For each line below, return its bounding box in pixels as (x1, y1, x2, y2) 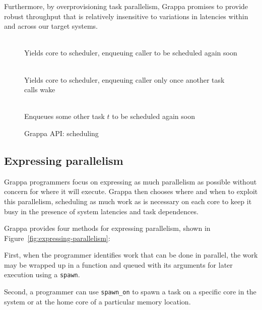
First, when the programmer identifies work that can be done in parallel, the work (4, 250, 258, 260)
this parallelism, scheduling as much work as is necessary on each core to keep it (4, 196, 252, 206)
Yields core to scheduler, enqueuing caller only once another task (24, 74, 225, 85)
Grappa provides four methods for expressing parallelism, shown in (4, 223, 211, 233)
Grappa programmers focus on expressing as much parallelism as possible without (4, 176, 257, 187)
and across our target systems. (4, 21, 98, 31)
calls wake (24, 84, 55, 95)
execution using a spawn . (4, 269, 80, 280)
